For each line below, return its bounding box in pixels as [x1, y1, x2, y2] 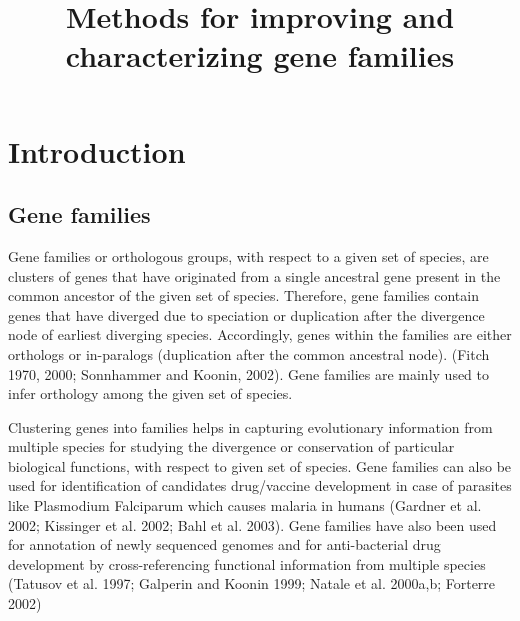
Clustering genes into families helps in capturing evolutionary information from [8, 416, 493, 437]
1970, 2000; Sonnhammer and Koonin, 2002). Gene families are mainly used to [8, 363, 490, 384]
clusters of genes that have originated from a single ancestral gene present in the [8, 265, 501, 286]
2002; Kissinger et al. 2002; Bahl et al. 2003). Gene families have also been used [8, 514, 497, 535]
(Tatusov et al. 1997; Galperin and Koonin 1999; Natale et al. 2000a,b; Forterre [8, 573, 496, 594]
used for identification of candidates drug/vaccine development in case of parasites [8, 475, 512, 496]
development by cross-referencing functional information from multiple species [8, 553, 486, 574]
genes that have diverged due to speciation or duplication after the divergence [8, 304, 485, 325]
